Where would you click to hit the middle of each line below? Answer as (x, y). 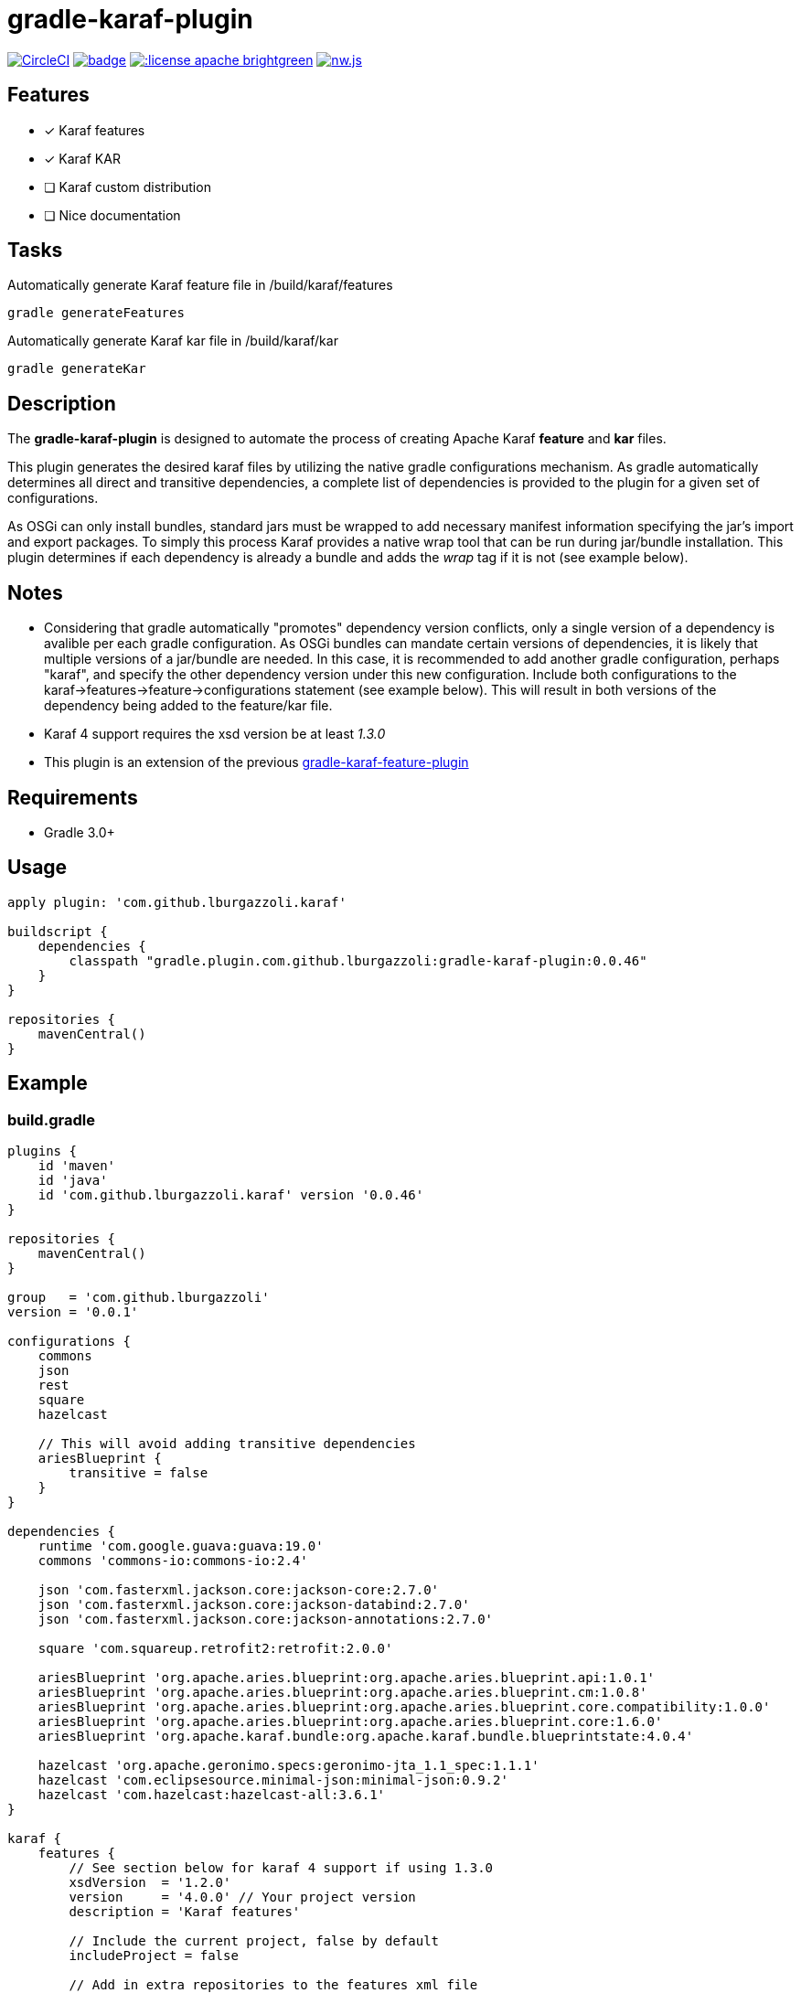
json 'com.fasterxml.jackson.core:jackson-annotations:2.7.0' (266, 1620)
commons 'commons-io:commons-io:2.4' (173, 1561)
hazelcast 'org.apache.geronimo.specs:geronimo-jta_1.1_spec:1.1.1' (288, 1766)
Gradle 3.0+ (80, 832)
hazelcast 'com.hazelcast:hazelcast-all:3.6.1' (212, 1795)
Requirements (73, 797)
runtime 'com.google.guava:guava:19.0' (181, 1546)
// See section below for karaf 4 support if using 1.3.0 (281, 1868)
